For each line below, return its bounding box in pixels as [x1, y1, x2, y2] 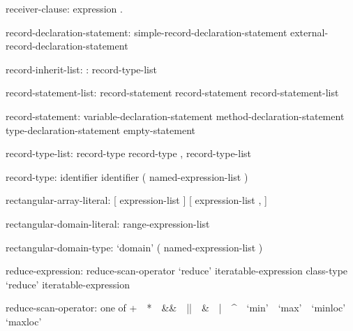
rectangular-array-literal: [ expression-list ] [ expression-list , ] [6, 193, 267, 207]
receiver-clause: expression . [6, 1, 123, 15]
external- [290, 24, 329, 39]
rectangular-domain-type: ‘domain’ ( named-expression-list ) [6, 240, 263, 254]
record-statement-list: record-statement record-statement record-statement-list [6, 85, 339, 100]
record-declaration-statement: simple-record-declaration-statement [6, 24, 287, 39]
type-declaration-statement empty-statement [6, 122, 195, 137]
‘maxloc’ [6, 314, 42, 328]
